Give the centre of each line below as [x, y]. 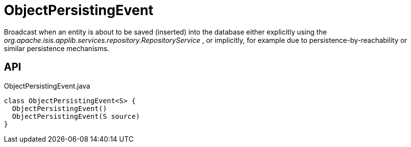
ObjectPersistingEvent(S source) [76, 116]
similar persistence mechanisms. [57, 48]
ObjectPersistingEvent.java [47, 86]
